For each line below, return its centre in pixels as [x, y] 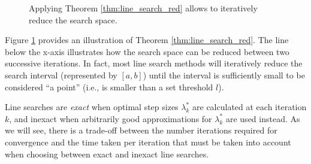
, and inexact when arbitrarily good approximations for [111, 118]
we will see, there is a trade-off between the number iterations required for [141, 130]
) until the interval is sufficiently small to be [224, 75]
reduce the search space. [73, 19]
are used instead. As [263, 118]
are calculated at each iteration [250, 107]
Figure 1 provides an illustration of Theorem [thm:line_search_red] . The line [147, 40]
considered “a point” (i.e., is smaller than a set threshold [109, 86]
